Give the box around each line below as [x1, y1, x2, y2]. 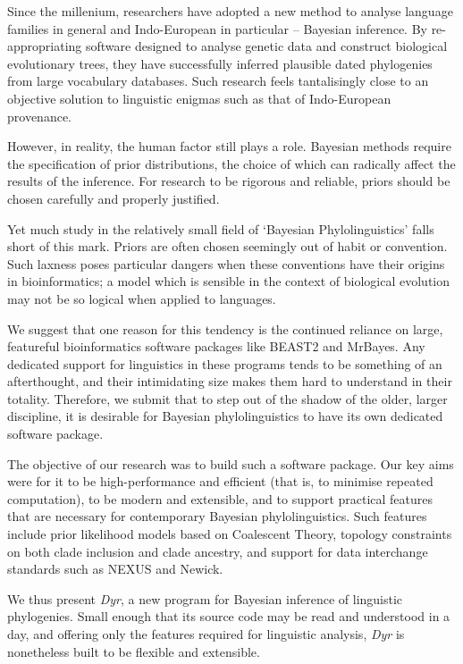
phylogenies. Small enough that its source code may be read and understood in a [7, 607, 450, 626]
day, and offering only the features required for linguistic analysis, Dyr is [7, 625, 405, 643]
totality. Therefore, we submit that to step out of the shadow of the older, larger [7, 389, 448, 408]
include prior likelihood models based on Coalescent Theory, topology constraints [7, 525, 452, 543]
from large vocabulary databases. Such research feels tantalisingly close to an [7, 71, 429, 90]
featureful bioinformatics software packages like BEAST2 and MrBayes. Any [7, 337, 425, 356]
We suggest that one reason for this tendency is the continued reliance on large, [7, 319, 443, 338]
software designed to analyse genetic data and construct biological [86, 37, 448, 55]
